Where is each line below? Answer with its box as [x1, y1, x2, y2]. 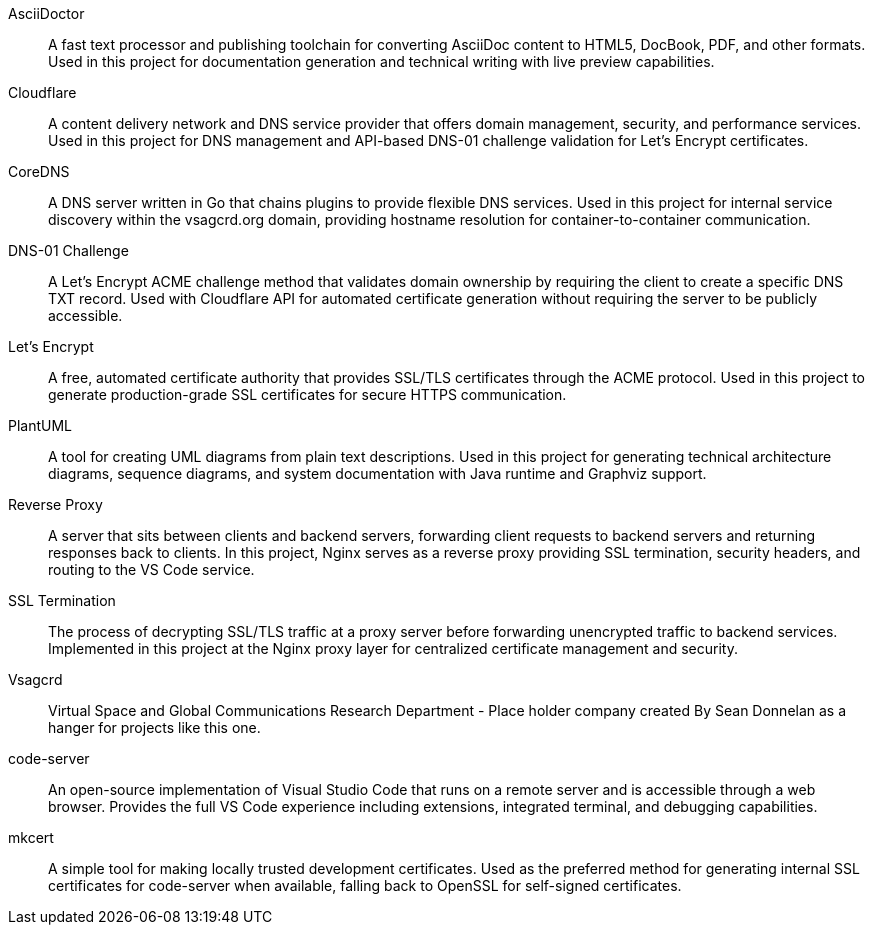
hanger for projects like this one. [48, 719, 261, 736]
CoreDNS [8, 163, 70, 180]
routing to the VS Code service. [48, 561, 255, 578]
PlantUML [8, 417, 73, 434]
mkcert [8, 829, 54, 846]
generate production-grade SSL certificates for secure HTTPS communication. [48, 386, 567, 403]
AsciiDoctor [8, 5, 85, 22]
